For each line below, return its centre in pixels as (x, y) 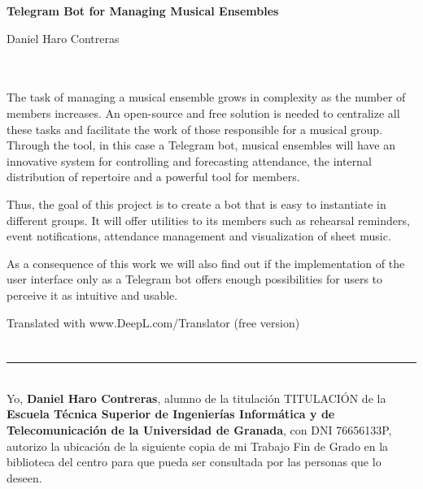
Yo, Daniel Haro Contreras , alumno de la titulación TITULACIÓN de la (196, 398)
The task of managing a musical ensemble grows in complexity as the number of (206, 97)
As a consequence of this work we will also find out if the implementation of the (206, 263)
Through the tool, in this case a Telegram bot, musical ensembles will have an (201, 145)
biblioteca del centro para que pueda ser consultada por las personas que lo (194, 462)
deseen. (24, 477)
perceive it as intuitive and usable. (92, 294)
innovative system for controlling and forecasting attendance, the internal (189, 160)
